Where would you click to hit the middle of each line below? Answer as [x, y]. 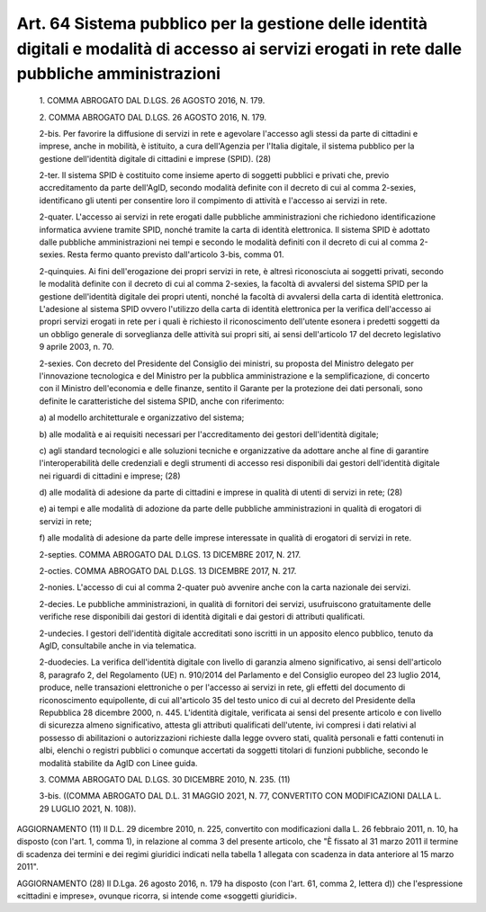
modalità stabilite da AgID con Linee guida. [118, 763]
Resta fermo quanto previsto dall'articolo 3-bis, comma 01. [175, 255]
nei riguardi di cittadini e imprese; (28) [110, 476]
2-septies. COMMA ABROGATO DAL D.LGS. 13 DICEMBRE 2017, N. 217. [170, 554]
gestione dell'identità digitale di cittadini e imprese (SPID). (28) [155, 158]
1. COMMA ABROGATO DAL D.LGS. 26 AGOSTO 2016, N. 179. [152, 101]
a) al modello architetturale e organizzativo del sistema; [142, 417]
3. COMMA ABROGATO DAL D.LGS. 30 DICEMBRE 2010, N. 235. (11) [165, 779]
